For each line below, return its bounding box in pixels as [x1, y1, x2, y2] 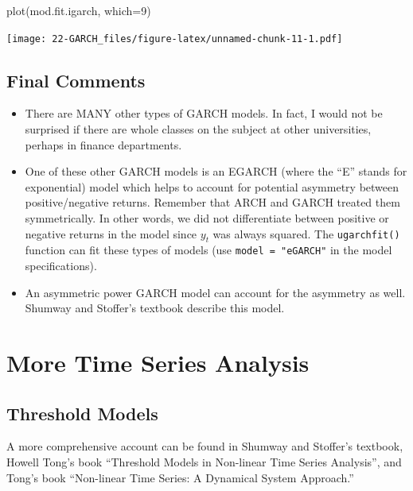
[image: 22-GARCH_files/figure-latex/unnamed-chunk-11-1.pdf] [6, 33, 343, 44]
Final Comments [6, 68, 146, 92]
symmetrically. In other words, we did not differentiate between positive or [25, 210, 389, 226]
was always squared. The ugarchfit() [212, 225, 400, 242]
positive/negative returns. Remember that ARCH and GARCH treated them [25, 194, 400, 211]
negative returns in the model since [25, 225, 197, 242]
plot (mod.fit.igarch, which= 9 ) [6, 2, 151, 18]
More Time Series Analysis [6, 346, 310, 379]
